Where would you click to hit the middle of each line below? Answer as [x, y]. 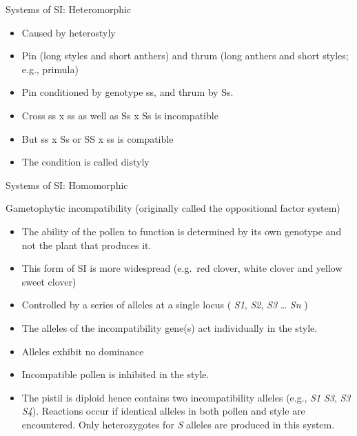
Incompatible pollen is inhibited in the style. [115, 374]
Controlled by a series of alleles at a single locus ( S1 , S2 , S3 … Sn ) [165, 305]
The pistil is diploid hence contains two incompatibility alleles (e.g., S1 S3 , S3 [186, 397]
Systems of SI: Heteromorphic [69, 9]
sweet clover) [49, 281]
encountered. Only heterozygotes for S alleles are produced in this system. [178, 424]
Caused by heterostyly [69, 32]
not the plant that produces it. [86, 245]
